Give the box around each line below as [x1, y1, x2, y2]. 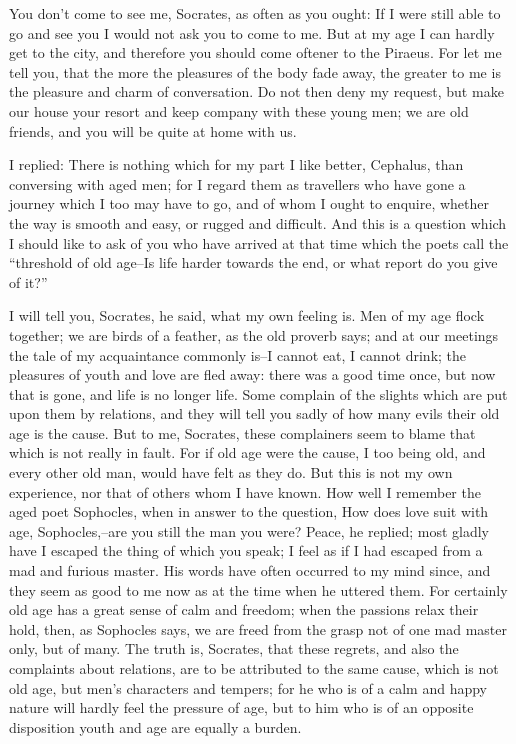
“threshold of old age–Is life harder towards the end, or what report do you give [9, 252, 498, 273]
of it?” [9, 271, 48, 292]
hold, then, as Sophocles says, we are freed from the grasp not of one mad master [9, 618, 508, 639]
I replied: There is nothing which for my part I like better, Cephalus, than [9, 154, 464, 175]
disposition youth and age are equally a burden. [9, 716, 302, 737]
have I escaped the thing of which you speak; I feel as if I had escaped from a [9, 540, 483, 561]
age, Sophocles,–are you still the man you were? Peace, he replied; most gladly [9, 520, 490, 541]
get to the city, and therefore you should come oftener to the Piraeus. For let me [9, 42, 502, 63]
